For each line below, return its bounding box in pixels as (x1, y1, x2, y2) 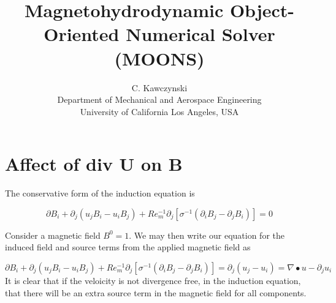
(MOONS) (114, 45, 205, 70)
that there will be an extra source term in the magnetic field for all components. (5, 286, 307, 299)
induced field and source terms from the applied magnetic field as (5, 241, 251, 253)
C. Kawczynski (131, 81, 188, 94)
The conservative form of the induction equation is (5, 187, 195, 200)
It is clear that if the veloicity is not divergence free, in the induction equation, (5, 274, 301, 286)
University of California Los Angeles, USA (80, 105, 239, 118)
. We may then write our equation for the (129, 228, 284, 241)
